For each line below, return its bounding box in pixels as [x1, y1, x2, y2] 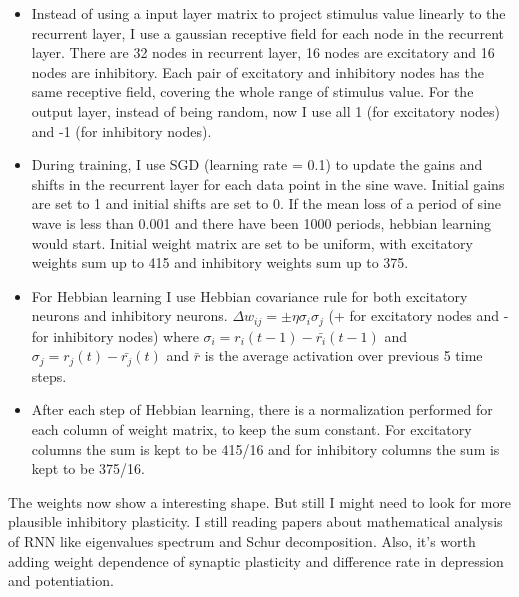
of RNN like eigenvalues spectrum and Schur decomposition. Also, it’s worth [8, 530, 476, 551]
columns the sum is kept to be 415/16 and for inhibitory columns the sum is [31, 438, 500, 459]
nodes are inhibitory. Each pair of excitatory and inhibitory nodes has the [31, 61, 484, 82]
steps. [31, 365, 67, 386]
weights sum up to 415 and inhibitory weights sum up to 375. [31, 252, 409, 273]
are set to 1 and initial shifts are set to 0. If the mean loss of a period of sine [31, 193, 502, 214]
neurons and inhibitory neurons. [31, 305, 228, 326]
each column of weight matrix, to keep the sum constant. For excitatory [31, 419, 472, 439]
